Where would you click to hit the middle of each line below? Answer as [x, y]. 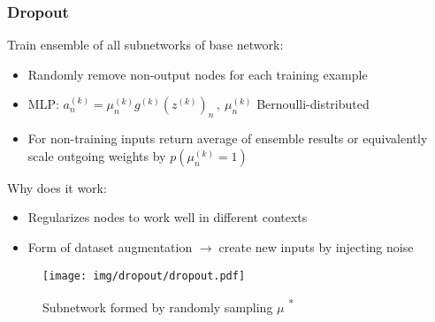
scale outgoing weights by [97, 155]
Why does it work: [57, 187]
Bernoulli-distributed [313, 104]
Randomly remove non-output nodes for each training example [198, 74]
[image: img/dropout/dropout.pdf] [144, 276]
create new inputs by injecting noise [316, 246]
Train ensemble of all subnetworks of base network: [145, 45]
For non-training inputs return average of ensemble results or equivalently [228, 138]
